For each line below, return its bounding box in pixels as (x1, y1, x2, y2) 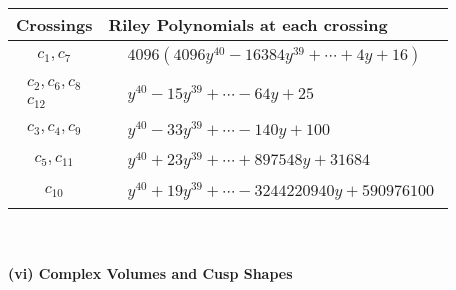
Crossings (16, 13, 93, 36)
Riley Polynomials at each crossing (108, 13, 388, 36)
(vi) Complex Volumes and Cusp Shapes (8, 262, 293, 283)
